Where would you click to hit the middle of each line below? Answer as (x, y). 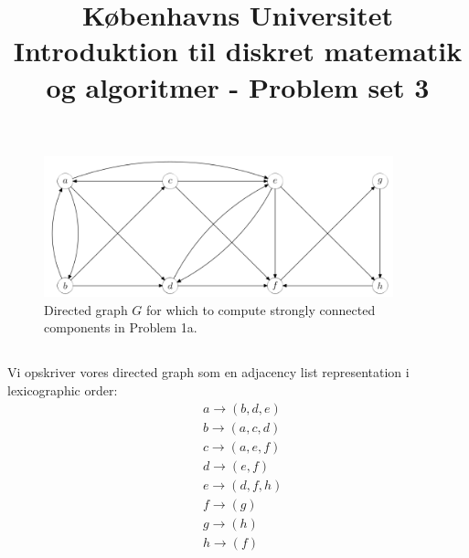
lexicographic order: (63, 390)
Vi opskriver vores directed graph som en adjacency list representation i (208, 372)
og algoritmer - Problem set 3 (238, 86)
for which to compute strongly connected (261, 309)
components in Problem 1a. (121, 327)
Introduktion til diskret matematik (238, 51)
